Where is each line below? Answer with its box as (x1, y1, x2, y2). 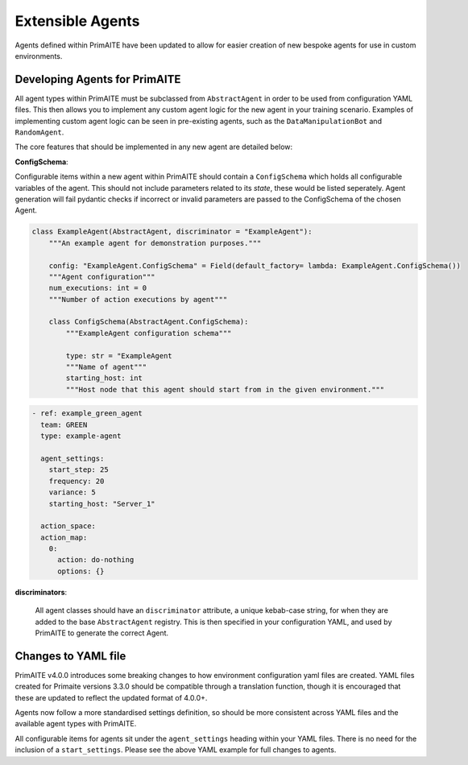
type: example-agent (40, 432, 122, 440)
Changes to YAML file (14, 649, 126, 663)
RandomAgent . (14, 127, 64, 137)
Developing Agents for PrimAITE (14, 72, 181, 86)
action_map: (40, 532, 88, 542)
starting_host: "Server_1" (48, 499, 156, 508)
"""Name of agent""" (65, 362, 147, 372)
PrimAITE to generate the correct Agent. (35, 628, 169, 638)
